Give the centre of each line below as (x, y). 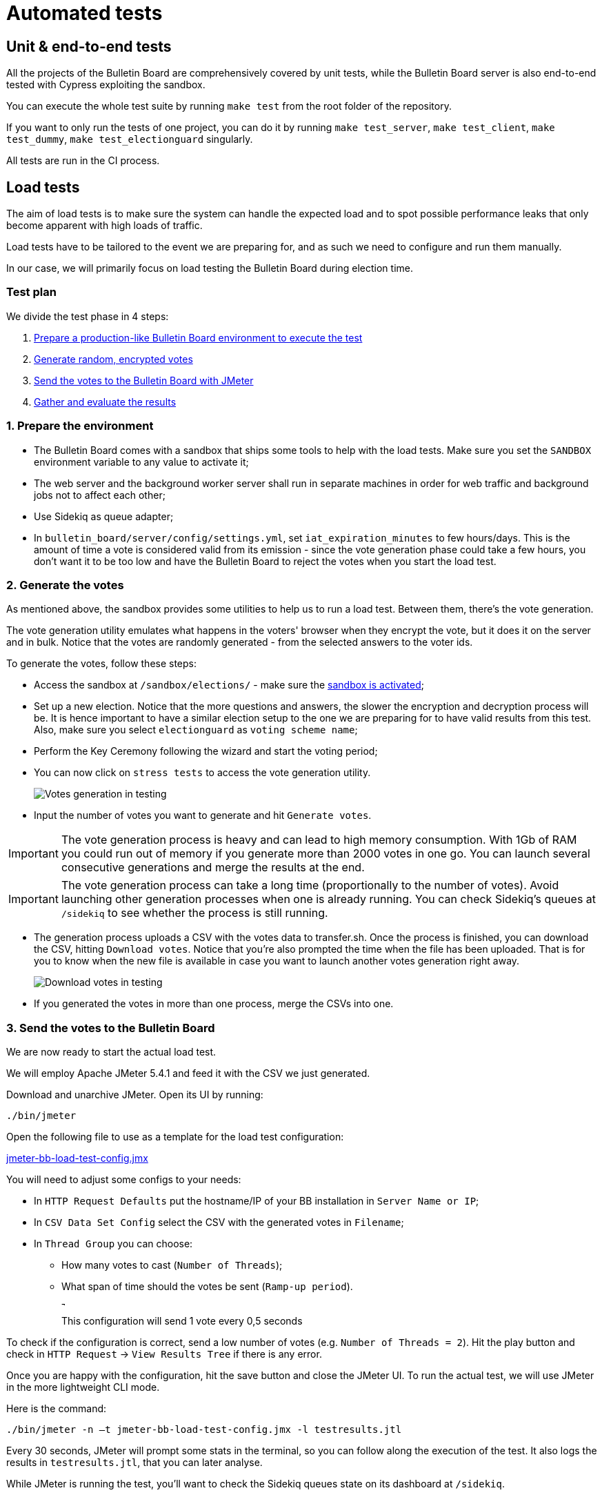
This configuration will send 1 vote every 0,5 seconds (182, 1321)
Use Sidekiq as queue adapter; (104, 516)
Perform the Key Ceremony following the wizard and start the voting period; (206, 751)
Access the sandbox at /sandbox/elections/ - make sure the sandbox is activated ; (229, 685)
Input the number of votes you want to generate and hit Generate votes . (203, 815)
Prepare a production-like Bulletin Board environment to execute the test (198, 337)
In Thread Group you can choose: (113, 1244)
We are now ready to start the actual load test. (111, 1052)
